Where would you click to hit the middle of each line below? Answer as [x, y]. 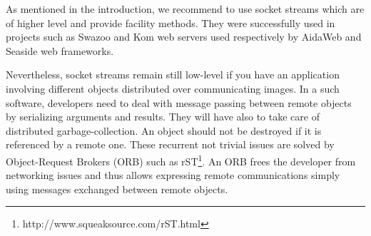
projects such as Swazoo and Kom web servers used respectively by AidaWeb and [184, 37]
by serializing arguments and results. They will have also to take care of [163, 117]
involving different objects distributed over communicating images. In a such [173, 88]
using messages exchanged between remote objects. [117, 189]
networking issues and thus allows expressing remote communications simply [173, 175]
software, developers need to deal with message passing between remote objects [179, 102]
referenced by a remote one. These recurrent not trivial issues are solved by [170, 144]
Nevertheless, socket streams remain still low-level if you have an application [173, 75]
